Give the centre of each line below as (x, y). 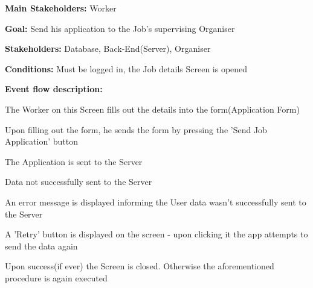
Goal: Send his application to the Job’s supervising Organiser (120, 28)
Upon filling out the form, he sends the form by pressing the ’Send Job (136, 129)
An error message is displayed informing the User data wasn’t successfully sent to (156, 202)
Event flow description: (54, 89)
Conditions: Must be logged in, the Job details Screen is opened (126, 68)
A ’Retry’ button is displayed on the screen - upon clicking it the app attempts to (156, 234)
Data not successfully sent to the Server (79, 182)
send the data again (41, 246)
